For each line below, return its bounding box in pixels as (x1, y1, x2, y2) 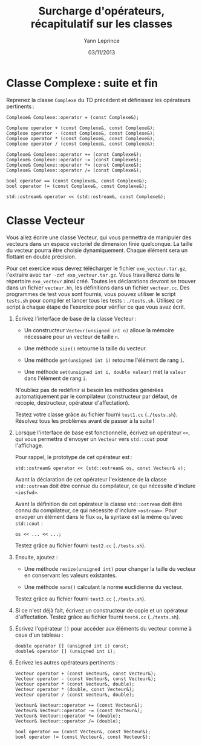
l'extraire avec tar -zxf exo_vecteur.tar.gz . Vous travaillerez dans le (6, 271, 180, 278)
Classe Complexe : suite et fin (6, 76, 158, 90)
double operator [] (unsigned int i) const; (15, 643, 129, 649)
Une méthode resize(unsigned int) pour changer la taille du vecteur (24, 565, 197, 572)
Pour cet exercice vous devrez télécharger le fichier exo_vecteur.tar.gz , (6, 265, 187, 272)
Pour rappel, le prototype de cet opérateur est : (15, 453, 132, 460)
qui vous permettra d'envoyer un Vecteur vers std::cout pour (15, 435, 168, 442)
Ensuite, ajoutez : (15, 553, 59, 561)
